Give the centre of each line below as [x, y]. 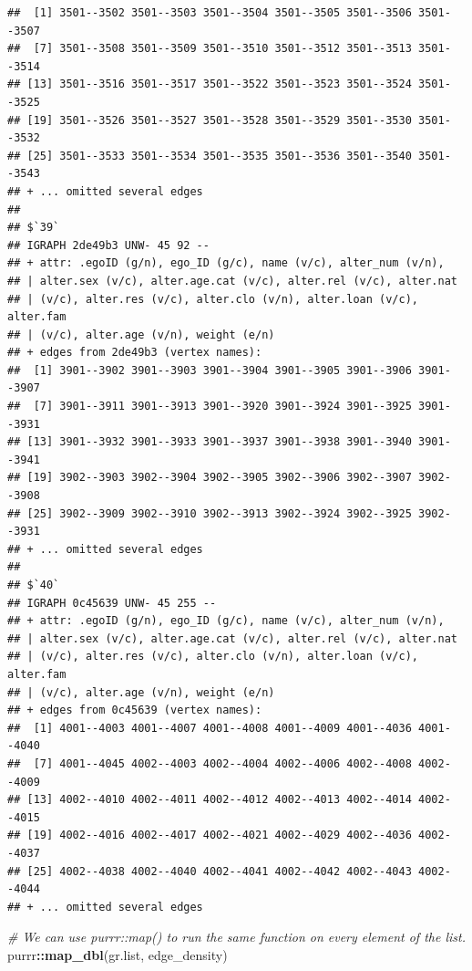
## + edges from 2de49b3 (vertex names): [135, 353]
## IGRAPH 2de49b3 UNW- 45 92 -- [108, 245]
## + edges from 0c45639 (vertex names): [135, 710]
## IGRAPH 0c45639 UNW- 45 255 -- [112, 603]
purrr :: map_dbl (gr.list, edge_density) [118, 954]
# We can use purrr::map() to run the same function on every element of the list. [236, 937]
